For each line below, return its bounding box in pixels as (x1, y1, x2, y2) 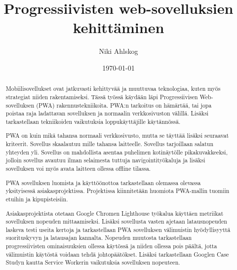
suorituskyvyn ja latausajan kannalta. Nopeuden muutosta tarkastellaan (5, 233, 192, 242)
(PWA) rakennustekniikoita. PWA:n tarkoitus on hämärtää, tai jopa (36, 101, 212, 109)
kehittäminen (73, 17, 164, 38)
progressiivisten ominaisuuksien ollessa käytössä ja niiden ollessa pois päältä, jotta (5, 242, 217, 250)
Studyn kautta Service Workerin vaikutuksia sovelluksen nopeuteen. (5, 258, 180, 267)
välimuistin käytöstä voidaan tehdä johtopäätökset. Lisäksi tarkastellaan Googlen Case (5, 250, 229, 258)
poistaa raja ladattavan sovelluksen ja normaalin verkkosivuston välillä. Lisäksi (5, 109, 209, 117)
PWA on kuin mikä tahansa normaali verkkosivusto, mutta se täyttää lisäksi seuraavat (5, 131, 229, 140)
